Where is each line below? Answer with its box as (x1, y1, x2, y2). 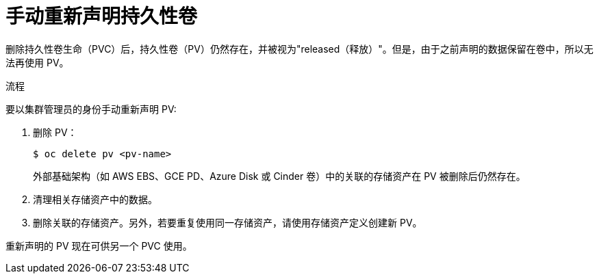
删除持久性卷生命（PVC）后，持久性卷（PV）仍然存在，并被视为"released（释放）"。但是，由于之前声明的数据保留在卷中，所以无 (5, 42, 594, 55)
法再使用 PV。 (5, 56, 69, 68)
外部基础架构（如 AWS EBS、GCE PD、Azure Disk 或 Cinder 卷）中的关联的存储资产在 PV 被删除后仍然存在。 (33, 170, 526, 182)
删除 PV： (33, 126, 77, 138)
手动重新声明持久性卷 (5, 5, 198, 28)
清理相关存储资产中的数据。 (33, 193, 157, 205)
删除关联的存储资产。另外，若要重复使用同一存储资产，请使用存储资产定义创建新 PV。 (33, 216, 422, 228)
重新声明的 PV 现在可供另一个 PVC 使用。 (5, 239, 192, 252)
